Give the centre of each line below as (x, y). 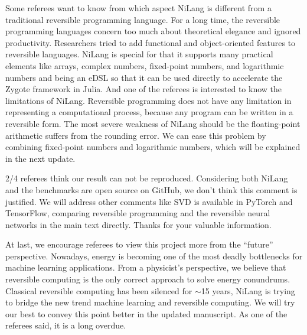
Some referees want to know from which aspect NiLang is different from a (138, 8)
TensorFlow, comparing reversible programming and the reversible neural (138, 213)
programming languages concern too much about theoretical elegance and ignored (153, 31)
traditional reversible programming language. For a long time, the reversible (143, 19)
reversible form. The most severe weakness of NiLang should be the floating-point (153, 123)
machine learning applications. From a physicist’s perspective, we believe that (146, 267)
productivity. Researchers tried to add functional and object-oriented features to (151, 42)
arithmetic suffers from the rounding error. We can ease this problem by (136, 135)
